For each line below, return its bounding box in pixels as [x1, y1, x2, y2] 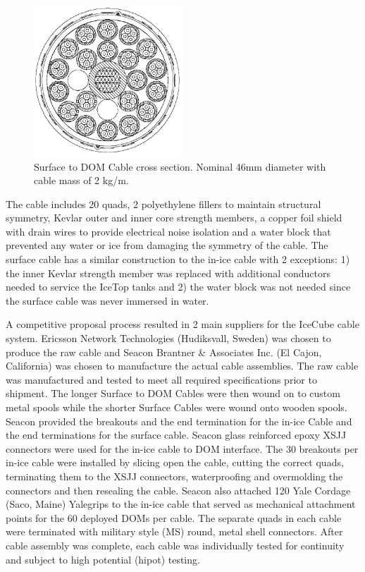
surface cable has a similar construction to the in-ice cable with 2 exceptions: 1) [6, 252, 350, 267]
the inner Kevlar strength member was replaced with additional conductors [6, 265, 330, 280]
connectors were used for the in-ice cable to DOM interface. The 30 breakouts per [6, 441, 359, 456]
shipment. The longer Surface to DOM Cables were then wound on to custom [6, 386, 340, 401]
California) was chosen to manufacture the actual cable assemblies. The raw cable [6, 358, 359, 373]
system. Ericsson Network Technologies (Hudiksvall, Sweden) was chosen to [6, 331, 331, 346]
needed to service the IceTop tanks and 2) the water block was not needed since [6, 279, 351, 294]
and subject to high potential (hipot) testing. [6, 552, 200, 566]
